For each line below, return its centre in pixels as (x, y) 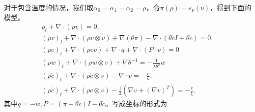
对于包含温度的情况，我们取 (49, 7)
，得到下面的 (231, 7)
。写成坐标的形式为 (136, 103)
